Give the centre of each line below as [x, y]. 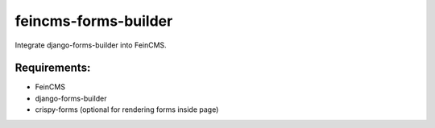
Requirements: [53, 68]
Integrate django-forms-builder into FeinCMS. [91, 45]
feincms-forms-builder [94, 21]
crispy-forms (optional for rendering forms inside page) [127, 109]
